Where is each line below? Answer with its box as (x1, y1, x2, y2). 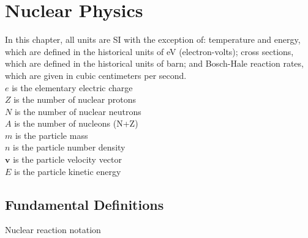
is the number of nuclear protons (13, 93, 137, 106)
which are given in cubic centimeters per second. (5, 69, 187, 81)
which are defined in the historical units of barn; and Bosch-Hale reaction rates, (5, 57, 304, 70)
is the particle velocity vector (13, 153, 122, 166)
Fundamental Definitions (5, 195, 164, 214)
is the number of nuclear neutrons (14, 105, 141, 117)
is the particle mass (15, 128, 88, 141)
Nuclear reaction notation (5, 223, 101, 236)
